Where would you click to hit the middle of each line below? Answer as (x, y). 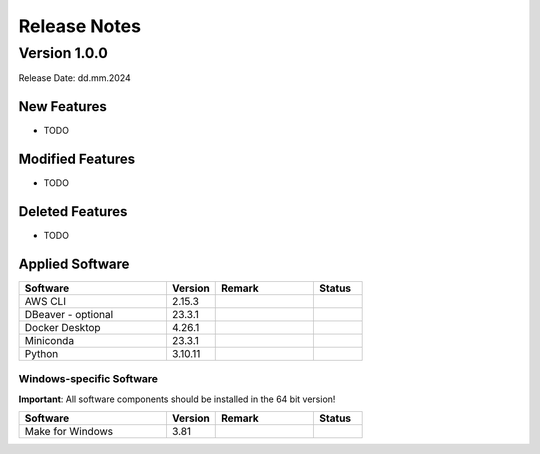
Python (41, 354)
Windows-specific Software (88, 379)
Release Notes (80, 26)
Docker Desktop (62, 328)
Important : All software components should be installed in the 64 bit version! (177, 399)
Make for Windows (69, 432)
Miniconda (49, 341)
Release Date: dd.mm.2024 (75, 78)
